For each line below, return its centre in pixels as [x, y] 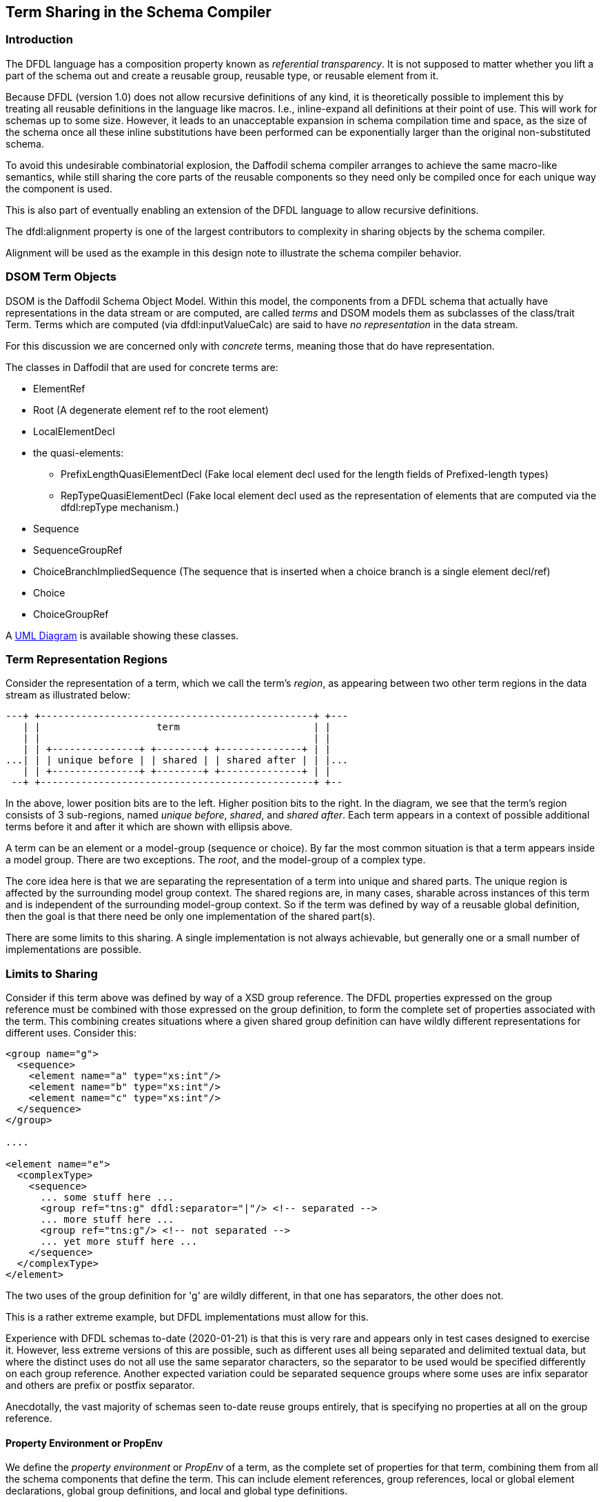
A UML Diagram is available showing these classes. [122, 635]
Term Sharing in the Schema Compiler [139, 12]
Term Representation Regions [87, 659]
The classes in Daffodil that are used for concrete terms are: [142, 367]
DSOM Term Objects [61, 277]
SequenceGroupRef [78, 550]
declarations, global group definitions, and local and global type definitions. [177, 1491]
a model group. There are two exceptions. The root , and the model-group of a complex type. [216, 860]
